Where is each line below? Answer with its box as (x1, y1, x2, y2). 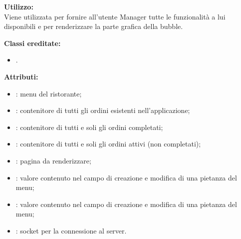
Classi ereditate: (4, 37, 61, 48)
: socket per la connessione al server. (15, 225, 127, 235)
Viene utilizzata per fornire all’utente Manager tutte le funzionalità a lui (4, 11, 226, 21)
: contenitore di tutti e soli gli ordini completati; (15, 121, 163, 132)
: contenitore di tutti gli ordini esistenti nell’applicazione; (15, 105, 190, 115)
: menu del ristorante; (15, 88, 82, 98)
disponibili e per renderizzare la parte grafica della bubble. (4, 21, 183, 31)
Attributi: (4, 71, 38, 81)
